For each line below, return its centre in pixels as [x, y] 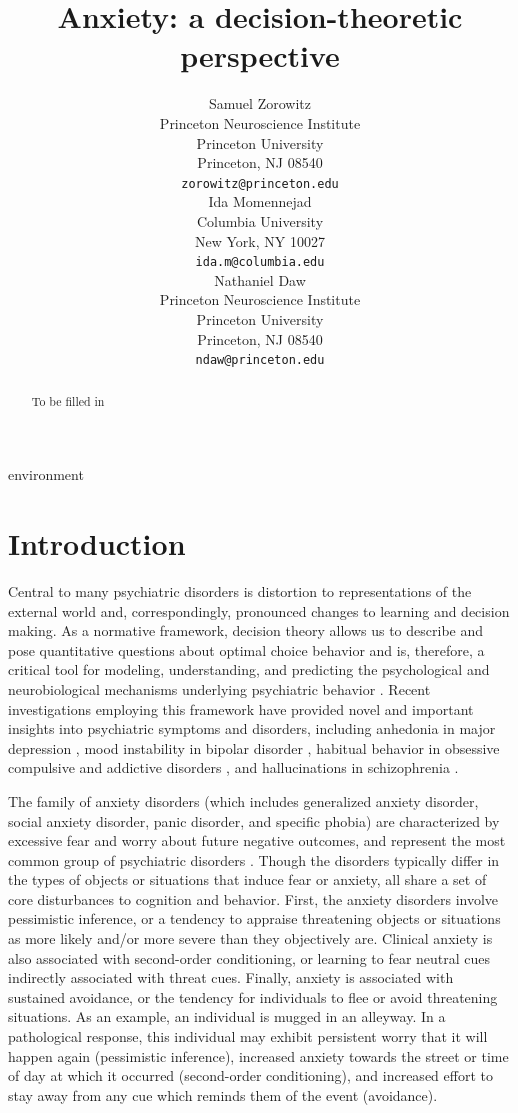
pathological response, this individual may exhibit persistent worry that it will [248, 1036]
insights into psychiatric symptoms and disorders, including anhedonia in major [252, 728]
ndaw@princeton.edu [260, 360]
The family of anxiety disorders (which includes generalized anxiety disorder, [243, 800]
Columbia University [260, 220]
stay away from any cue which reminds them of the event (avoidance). [223, 1094]
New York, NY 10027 [260, 240]
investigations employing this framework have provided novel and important [241, 708]
